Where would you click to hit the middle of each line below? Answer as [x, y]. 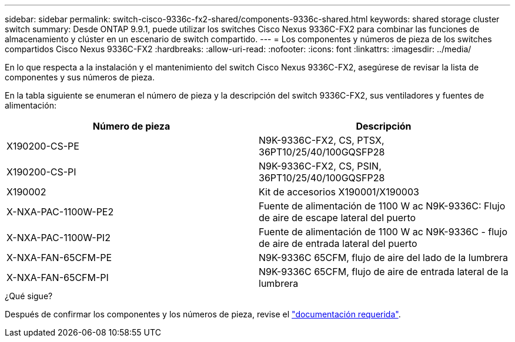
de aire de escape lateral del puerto [337, 218]
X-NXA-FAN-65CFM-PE [59, 258]
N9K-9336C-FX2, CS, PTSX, [322, 140]
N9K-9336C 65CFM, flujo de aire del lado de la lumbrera [384, 258]
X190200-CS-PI [41, 172]
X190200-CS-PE [43, 146]
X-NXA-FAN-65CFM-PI [58, 277]
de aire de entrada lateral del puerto [338, 243]
